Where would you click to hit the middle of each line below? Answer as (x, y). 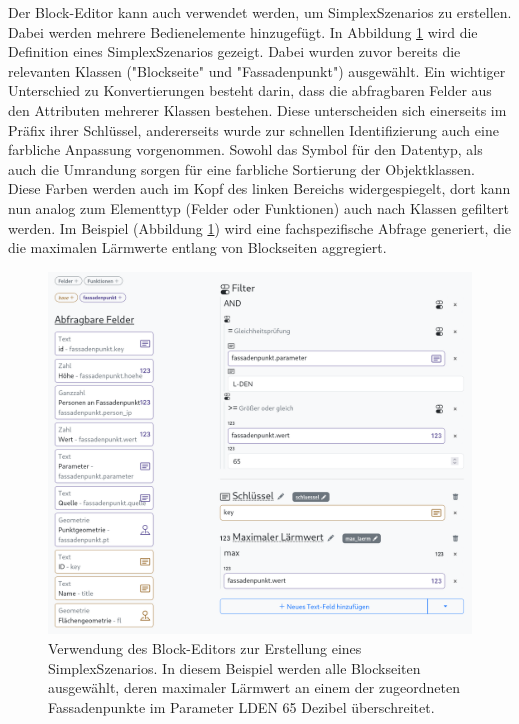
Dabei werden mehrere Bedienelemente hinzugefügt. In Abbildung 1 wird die (243, 31)
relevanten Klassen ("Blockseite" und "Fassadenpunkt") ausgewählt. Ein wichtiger (257, 70)
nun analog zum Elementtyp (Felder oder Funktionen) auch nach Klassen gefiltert (259, 207)
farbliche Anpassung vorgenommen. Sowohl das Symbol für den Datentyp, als (245, 149)
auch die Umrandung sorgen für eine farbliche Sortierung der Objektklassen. (241, 168)
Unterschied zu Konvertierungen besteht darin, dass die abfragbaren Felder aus (250, 90)
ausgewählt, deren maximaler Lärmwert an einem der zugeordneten (254, 687)
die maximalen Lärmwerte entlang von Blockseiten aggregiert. (197, 247)
